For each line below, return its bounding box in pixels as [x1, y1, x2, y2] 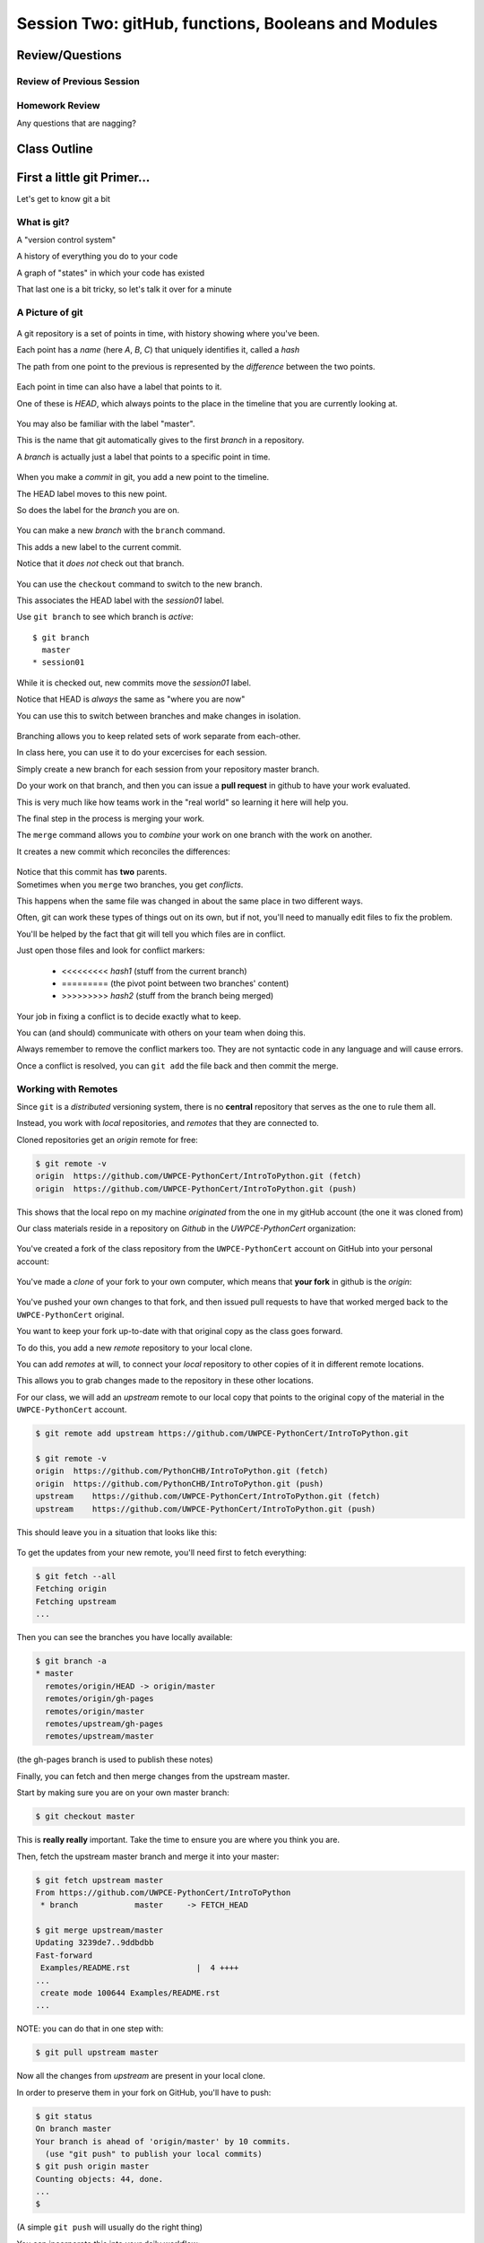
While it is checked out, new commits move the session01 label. [16, 677, 252, 688]
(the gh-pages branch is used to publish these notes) [16, 1754, 214, 1765]
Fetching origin [35, 1584, 108, 1594]
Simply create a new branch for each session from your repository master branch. [16, 764, 320, 774]
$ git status [35, 2111, 93, 2121]
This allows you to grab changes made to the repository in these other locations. [16, 1375, 314, 1386]
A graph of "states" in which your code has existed [16, 267, 205, 278]
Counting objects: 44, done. [35, 2174, 164, 2184]
